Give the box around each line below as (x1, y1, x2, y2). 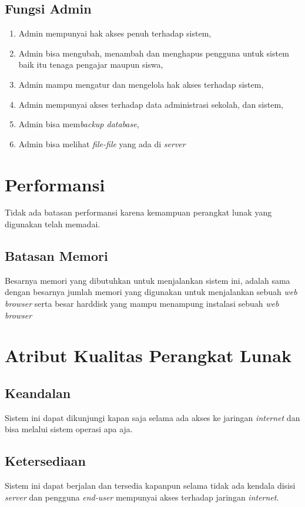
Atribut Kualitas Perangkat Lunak (5, 343, 291, 367)
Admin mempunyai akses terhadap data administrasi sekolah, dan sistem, (18, 98, 283, 110)
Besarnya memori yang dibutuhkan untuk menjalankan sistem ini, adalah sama (5, 274, 290, 286)
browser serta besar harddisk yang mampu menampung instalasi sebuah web (5, 297, 279, 310)
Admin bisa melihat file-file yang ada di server (18, 137, 186, 150)
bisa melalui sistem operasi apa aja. (5, 423, 133, 435)
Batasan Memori (5, 247, 108, 265)
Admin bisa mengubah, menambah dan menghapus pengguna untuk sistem (18, 47, 289, 59)
